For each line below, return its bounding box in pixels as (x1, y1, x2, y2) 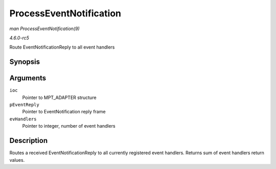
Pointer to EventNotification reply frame (22, 109, 106, 115)
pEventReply (9, 102, 39, 108)
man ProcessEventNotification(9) (9, 26, 80, 32)
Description (9, 136, 48, 145)
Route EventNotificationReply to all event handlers (9, 44, 115, 51)
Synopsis (9, 58, 40, 66)
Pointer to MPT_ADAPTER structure (22, 94, 97, 101)
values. (9, 157, 25, 163)
